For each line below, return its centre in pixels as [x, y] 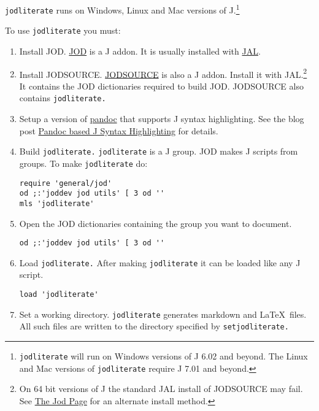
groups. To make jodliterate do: [83, 163]
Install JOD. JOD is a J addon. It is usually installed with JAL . [140, 51]
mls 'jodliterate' [57, 203]
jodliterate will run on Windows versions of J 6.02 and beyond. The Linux [163, 356]
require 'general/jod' [66, 183]
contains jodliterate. [63, 98]
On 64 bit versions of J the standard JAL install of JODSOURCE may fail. [161, 389]
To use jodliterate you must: [63, 30]
